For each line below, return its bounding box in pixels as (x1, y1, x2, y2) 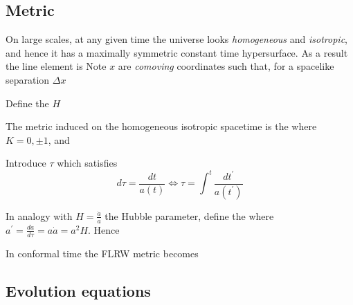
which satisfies (57, 156, 118, 170)
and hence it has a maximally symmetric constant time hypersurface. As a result (6, 45, 348, 59)
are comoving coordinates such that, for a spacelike (118, 59, 334, 73)
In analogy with (6, 208, 73, 223)
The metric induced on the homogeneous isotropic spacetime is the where (6, 119, 317, 133)
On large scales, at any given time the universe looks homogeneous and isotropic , (6, 32, 347, 46)
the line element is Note (6, 59, 107, 73)
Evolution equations (6, 279, 151, 301)
